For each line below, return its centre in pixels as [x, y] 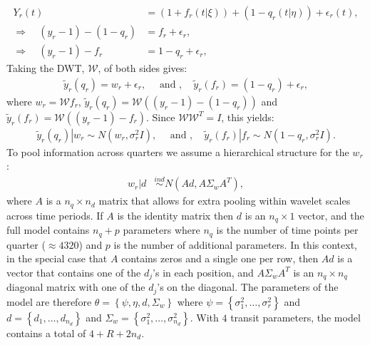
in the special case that [57, 258]
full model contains [48, 230]
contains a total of [46, 333]
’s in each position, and [203, 272]
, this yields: [248, 117]
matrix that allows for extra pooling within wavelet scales [225, 201]
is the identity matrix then [175, 215]
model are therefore [49, 301]
